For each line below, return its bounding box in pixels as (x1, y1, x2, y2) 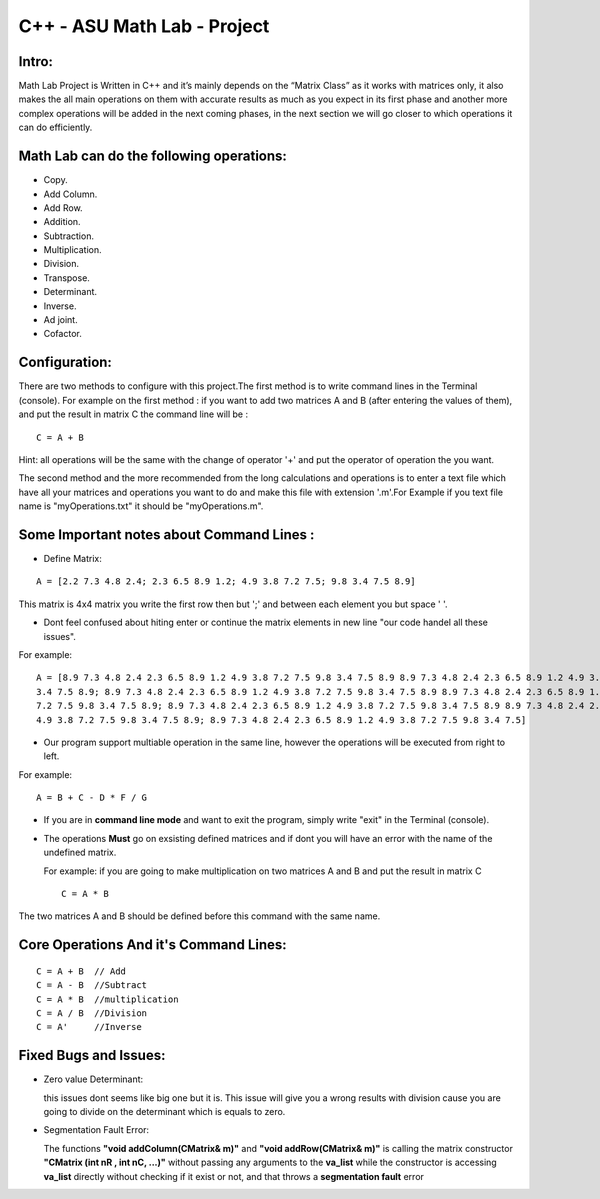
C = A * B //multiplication (36, 993, 179, 1005)
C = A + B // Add (36, 965, 127, 977)
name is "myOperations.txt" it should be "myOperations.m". (18, 500, 264, 512)
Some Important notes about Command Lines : (18, 526, 315, 543)
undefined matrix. (43, 846, 117, 859)
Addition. (43, 216, 81, 228)
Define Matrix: (43, 552, 102, 564)
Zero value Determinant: (43, 1073, 144, 1085)
